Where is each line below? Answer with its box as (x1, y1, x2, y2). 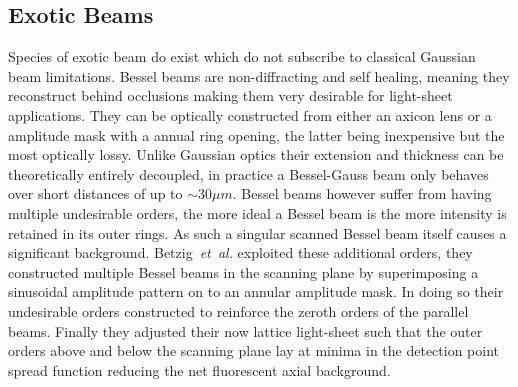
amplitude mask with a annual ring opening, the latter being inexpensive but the (8, 124, 505, 145)
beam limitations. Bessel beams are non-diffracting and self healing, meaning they (8, 65, 510, 86)
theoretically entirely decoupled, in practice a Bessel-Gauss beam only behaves (8, 163, 489, 184)
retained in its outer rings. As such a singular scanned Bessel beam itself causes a (8, 222, 507, 243)
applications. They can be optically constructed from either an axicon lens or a (8, 104, 492, 125)
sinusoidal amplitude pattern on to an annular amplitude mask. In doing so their (8, 281, 504, 302)
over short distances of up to (8, 183, 183, 204)
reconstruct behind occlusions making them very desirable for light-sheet (8, 85, 453, 106)
